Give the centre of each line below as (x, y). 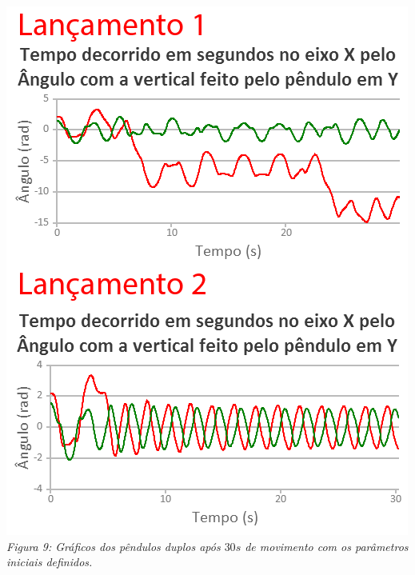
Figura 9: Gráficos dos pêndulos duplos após (114, 546)
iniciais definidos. (50, 562)
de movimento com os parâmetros (327, 546)
